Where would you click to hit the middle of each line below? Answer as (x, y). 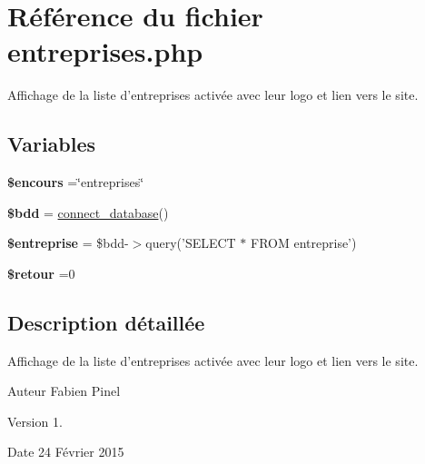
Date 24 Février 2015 (66, 452)
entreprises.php (105, 51)
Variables (52, 144)
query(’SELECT (191, 243)
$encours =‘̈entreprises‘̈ (76, 182)
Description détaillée (106, 322)
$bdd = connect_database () (88, 212)
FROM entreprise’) (304, 243)
